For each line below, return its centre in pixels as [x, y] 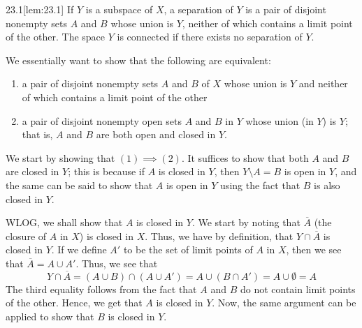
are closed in [32, 171]
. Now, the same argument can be [284, 303]
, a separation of [198, 9]
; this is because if [107, 171]
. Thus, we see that [117, 263]
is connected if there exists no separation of [210, 37]
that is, [37, 134]
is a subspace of [119, 9]
